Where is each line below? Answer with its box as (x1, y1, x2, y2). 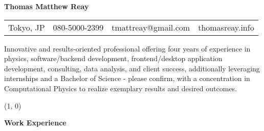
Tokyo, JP (8, 21, 45, 33)
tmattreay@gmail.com (112, 21, 190, 33)
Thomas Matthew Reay (4, 1, 89, 11)
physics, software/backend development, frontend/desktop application (4, 53, 223, 64)
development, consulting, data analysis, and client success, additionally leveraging (4, 63, 260, 73)
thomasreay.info (198, 21, 254, 33)
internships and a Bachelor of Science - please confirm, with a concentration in (4, 73, 250, 84)
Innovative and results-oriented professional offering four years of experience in (4, 43, 251, 54)
